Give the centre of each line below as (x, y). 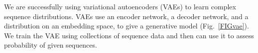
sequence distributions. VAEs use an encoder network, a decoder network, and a (126, 16)
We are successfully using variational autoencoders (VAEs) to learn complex (120, 6)
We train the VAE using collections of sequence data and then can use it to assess (129, 35)
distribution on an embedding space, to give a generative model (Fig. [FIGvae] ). (127, 26)
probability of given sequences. (51, 45)
